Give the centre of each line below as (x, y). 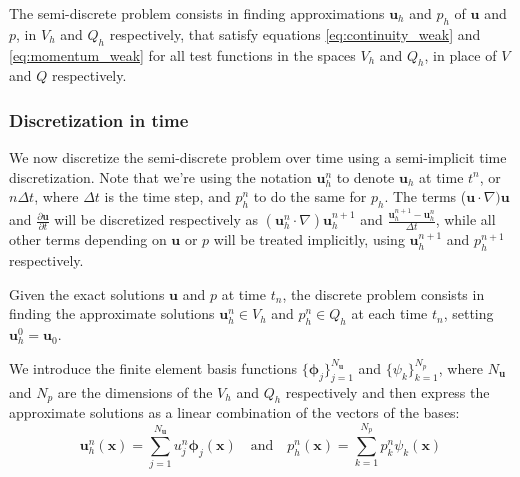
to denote (365, 176)
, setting (468, 313)
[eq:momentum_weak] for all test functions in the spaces (182, 54)
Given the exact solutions (87, 293)
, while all (465, 219)
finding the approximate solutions (112, 313)
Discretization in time (99, 119)
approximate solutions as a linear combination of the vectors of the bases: (234, 412)
